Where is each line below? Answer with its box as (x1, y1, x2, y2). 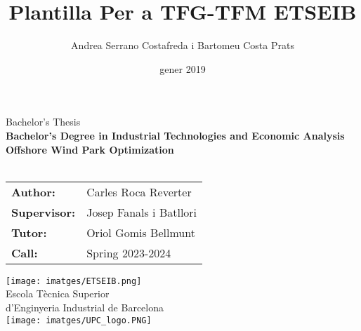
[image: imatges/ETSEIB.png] (6, 276, 142, 286)
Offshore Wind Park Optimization (6, 142, 174, 156)
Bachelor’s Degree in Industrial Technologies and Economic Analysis (6, 128, 345, 142)
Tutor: (11, 224, 47, 241)
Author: (11, 183, 55, 200)
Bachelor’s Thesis (6, 114, 81, 129)
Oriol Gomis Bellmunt (86, 224, 195, 241)
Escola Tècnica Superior (6, 286, 110, 301)
